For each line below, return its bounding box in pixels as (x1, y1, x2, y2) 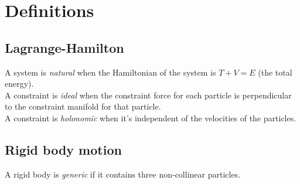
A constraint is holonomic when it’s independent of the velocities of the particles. (5, 111, 296, 124)
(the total (258, 66, 292, 78)
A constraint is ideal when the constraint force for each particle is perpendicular (5, 88, 292, 101)
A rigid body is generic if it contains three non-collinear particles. (5, 168, 241, 180)
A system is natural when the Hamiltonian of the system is (5, 66, 216, 78)
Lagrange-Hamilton (5, 38, 124, 56)
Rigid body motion (5, 140, 122, 158)
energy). (5, 77, 34, 90)
